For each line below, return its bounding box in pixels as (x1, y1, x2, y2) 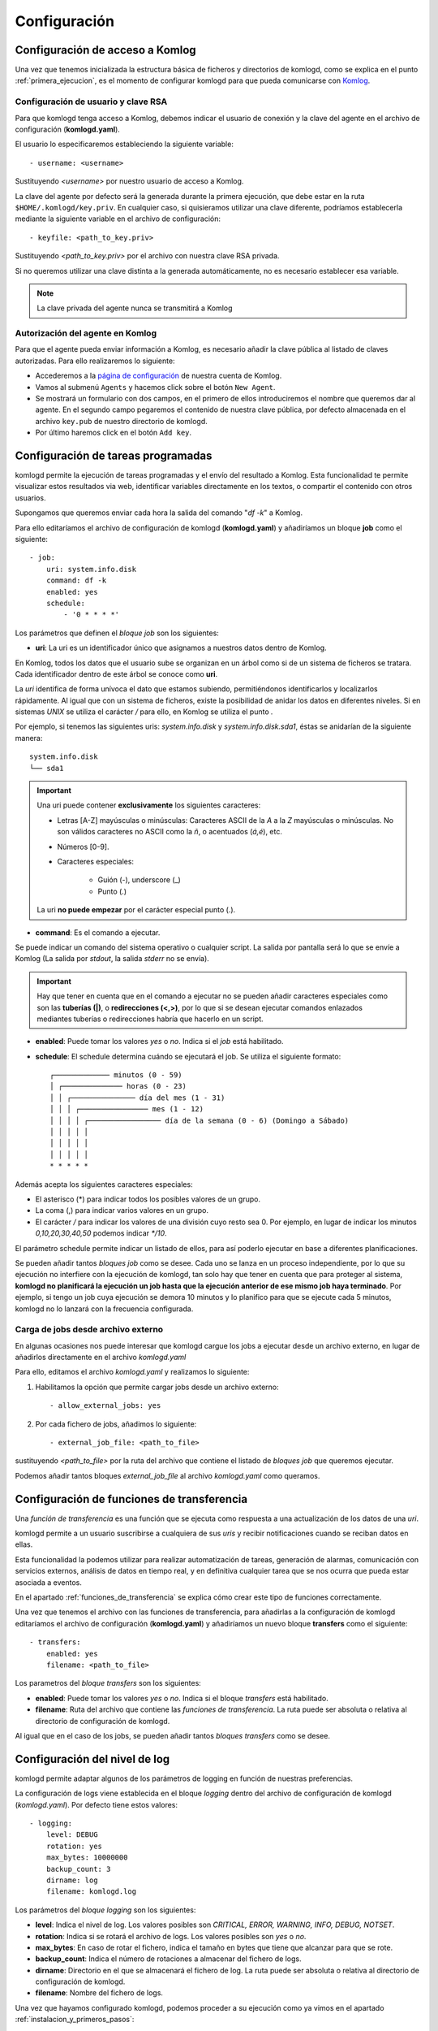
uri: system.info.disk (45, 565, 137, 574)
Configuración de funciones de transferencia (15, 1492, 247, 1506)
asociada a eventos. (15, 1577, 83, 1587)
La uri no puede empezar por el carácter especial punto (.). (36, 905, 236, 915)
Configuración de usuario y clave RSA (15, 96, 168, 107)
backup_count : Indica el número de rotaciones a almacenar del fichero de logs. (35, 1954, 302, 1964)
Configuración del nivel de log (15, 1752, 170, 1766)
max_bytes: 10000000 (45, 1853, 128, 1862)
